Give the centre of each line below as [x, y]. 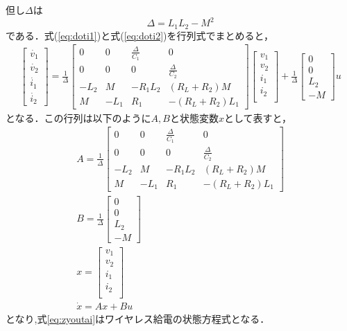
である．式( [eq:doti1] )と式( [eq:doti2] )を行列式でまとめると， [139, 35]
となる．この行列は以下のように [78, 117]
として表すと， [258, 117]
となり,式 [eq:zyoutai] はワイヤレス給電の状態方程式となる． [138, 318]
